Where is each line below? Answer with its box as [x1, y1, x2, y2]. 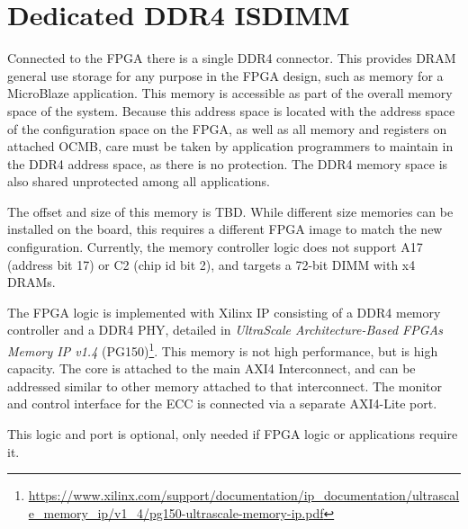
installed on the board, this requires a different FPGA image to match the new [7, 220, 443, 238]
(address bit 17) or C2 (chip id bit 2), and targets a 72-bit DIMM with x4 [7, 255, 416, 273]
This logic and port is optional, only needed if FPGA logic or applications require [7, 425, 458, 444]
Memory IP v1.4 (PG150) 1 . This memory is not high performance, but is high [7, 339, 438, 360]
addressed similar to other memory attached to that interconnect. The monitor [7, 376, 443, 395]
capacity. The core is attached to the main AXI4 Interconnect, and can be [7, 359, 416, 378]
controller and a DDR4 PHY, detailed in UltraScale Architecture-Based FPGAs [7, 320, 443, 339]
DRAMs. [7, 273, 56, 291]
